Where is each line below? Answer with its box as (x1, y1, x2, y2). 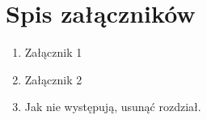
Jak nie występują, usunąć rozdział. (24, 98, 201, 115)
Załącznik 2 (24, 71, 82, 88)
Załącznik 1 (24, 44, 82, 61)
